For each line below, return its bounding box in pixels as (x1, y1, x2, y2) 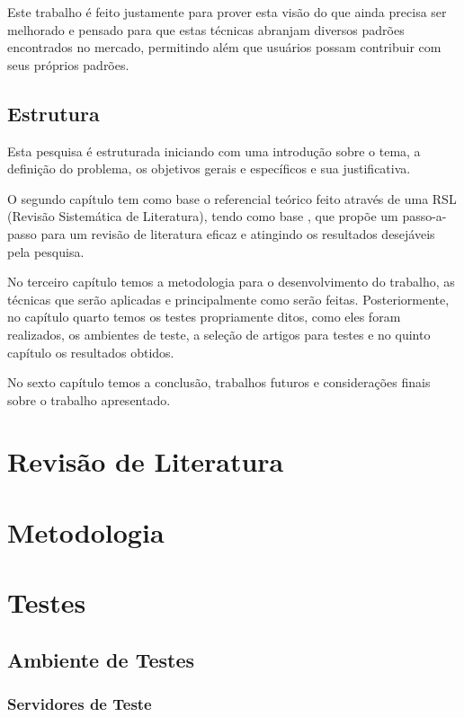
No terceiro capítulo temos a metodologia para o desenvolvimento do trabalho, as (7, 272, 455, 291)
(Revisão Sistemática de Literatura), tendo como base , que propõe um (7, 207, 398, 226)
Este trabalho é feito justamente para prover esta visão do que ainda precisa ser (7, 3, 447, 21)
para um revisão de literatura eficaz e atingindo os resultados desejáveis (40, 224, 435, 243)
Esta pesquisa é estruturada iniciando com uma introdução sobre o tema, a (7, 141, 421, 160)
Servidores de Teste (7, 693, 152, 715)
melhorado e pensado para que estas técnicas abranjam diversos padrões (7, 20, 405, 39)
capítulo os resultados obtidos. (7, 342, 174, 361)
